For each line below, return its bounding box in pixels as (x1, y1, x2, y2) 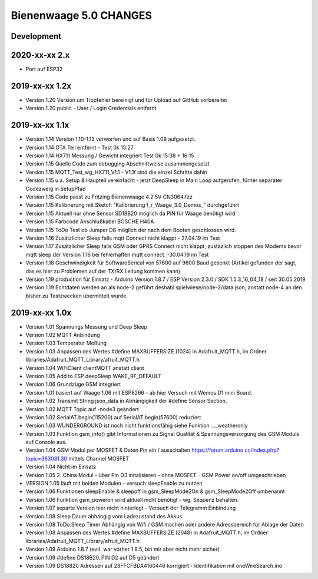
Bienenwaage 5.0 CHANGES (11, 9, 153, 22)
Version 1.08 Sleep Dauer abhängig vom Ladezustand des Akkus (25, 512, 183, 520)
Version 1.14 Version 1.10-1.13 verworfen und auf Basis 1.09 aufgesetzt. (25, 135, 196, 143)
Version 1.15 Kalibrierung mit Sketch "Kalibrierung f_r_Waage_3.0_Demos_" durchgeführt (25, 201, 240, 209)
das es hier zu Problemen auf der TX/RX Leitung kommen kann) (25, 267, 181, 274)
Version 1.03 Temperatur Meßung (25, 339, 107, 347)
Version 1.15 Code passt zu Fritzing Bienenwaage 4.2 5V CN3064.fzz (25, 193, 193, 200)
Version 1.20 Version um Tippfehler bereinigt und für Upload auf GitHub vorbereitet (25, 96, 227, 103)
